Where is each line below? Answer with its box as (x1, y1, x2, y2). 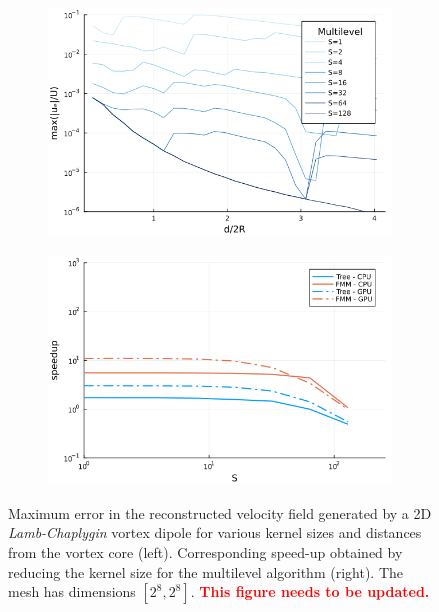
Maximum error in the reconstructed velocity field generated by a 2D (8, 502, 432, 523)
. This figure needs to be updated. (190, 581, 430, 602)
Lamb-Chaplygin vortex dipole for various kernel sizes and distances (8, 522, 422, 543)
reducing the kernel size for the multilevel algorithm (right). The (8, 561, 403, 582)
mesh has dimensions (8, 581, 136, 602)
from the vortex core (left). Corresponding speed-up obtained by (8, 542, 403, 563)
